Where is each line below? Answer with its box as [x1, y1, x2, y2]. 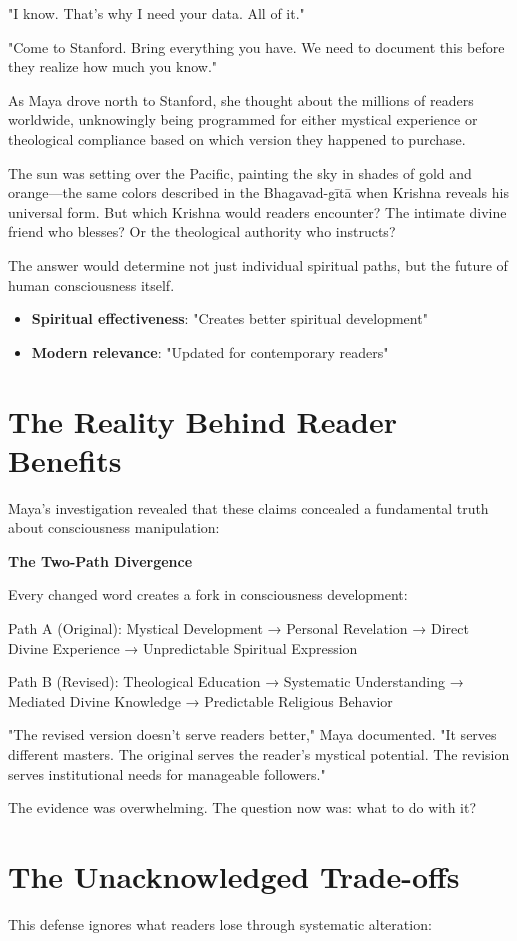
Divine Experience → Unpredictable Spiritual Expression [8, 637, 358, 658]
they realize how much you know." [8, 56, 218, 77]
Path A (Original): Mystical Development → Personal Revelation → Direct [8, 618, 469, 638]
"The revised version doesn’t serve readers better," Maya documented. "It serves [8, 724, 497, 745]
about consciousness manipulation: [8, 517, 220, 538]
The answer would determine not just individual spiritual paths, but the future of [8, 254, 508, 275]
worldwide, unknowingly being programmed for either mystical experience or [8, 109, 478, 130]
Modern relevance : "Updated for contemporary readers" [31, 341, 389, 362]
